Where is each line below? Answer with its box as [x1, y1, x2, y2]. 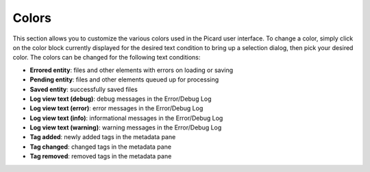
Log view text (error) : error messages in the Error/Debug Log [29, 104, 203, 112]
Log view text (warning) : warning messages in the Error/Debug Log [29, 123, 222, 132]
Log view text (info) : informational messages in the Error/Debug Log [29, 114, 223, 122]
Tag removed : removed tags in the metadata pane [29, 152, 172, 160]
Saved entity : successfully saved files [29, 85, 138, 93]
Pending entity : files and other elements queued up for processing [29, 75, 219, 84]
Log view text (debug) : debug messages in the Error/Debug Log [29, 95, 212, 103]
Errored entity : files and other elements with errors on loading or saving [29, 66, 234, 74]
